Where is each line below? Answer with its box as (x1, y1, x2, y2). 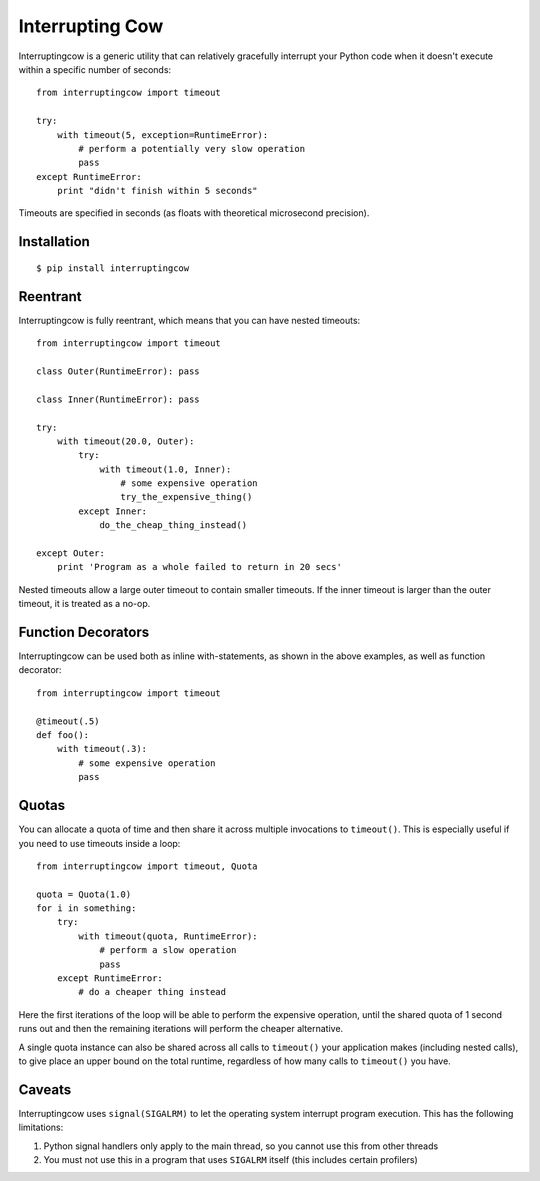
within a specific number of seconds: (18, 63, 172, 75)
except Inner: (78, 505, 148, 517)
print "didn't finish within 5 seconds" (56, 185, 259, 197)
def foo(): (36, 730, 90, 741)
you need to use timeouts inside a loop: (18, 837, 181, 849)
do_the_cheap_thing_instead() (99, 520, 248, 531)
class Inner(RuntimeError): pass (36, 393, 200, 405)
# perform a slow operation (99, 945, 237, 956)
